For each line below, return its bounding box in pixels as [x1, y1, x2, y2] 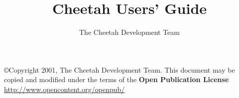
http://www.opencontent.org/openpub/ [4, 84, 125, 94]
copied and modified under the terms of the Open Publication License [4, 74, 229, 85]
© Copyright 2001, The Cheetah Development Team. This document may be [4, 64, 235, 75]
